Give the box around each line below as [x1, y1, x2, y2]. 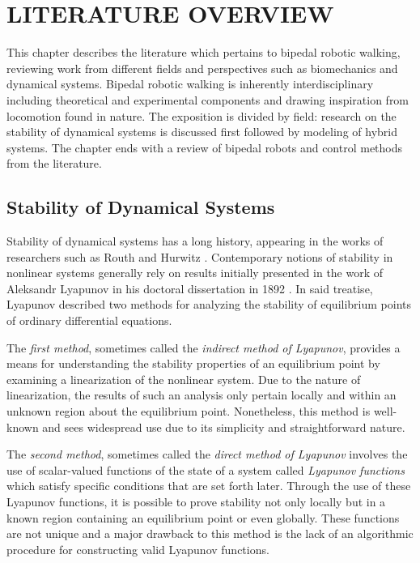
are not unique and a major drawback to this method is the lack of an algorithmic [6, 525, 414, 542]
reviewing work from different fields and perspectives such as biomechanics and [6, 59, 398, 76]
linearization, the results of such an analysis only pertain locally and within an [6, 386, 397, 403]
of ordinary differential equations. [6, 312, 172, 329]
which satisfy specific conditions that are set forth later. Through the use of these [6, 477, 411, 494]
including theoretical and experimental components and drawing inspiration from [6, 91, 409, 108]
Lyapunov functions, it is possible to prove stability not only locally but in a [6, 493, 386, 510]
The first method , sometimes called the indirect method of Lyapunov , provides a [6, 339, 401, 356]
